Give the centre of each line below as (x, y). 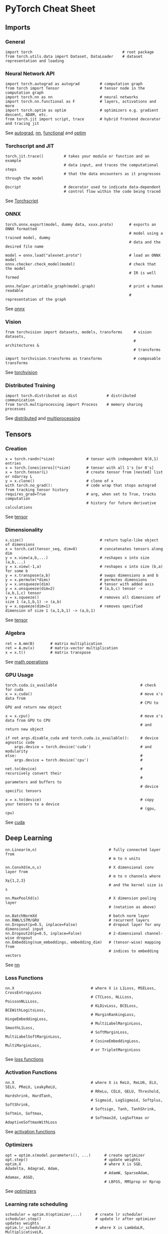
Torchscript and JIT (30, 146)
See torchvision (21, 373)
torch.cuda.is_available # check (81, 685)
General (15, 42)
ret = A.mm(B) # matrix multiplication (54, 643)
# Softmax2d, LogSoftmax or (120, 1118)
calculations (19, 507)
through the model (24, 178)
